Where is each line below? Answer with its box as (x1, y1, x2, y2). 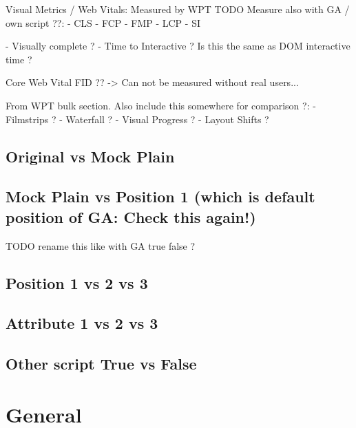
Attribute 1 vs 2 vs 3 (6, 312, 158, 334)
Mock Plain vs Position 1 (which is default (6, 186, 315, 207)
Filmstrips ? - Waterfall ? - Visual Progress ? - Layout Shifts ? (6, 111, 269, 126)
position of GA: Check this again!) (6, 206, 256, 227)
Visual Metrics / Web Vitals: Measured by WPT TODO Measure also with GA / (6, 2, 350, 16)
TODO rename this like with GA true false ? (6, 238, 196, 253)
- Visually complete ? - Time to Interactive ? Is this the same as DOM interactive (6, 39, 350, 53)
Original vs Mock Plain (6, 145, 175, 167)
